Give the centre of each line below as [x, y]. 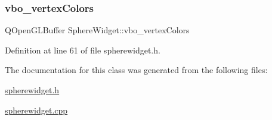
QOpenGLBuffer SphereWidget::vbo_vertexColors [97, 30]
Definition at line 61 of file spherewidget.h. [83, 50]
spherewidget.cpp [36, 110]
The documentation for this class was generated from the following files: [136, 70]
